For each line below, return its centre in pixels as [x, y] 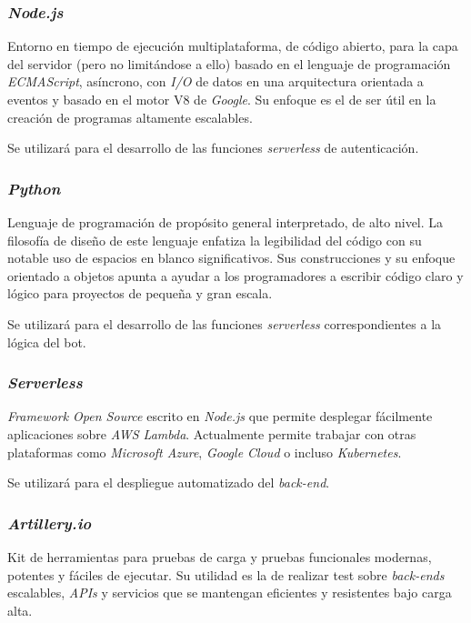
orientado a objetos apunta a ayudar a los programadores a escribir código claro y [235, 275]
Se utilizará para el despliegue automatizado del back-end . [169, 482]
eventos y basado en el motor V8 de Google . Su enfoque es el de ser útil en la [222, 99]
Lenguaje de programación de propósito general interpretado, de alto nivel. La [225, 222]
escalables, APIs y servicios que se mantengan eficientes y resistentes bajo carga [230, 593]
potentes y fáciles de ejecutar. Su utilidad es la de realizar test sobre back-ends [226, 574]
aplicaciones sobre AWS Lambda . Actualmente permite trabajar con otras [212, 433]
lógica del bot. [47, 342]
